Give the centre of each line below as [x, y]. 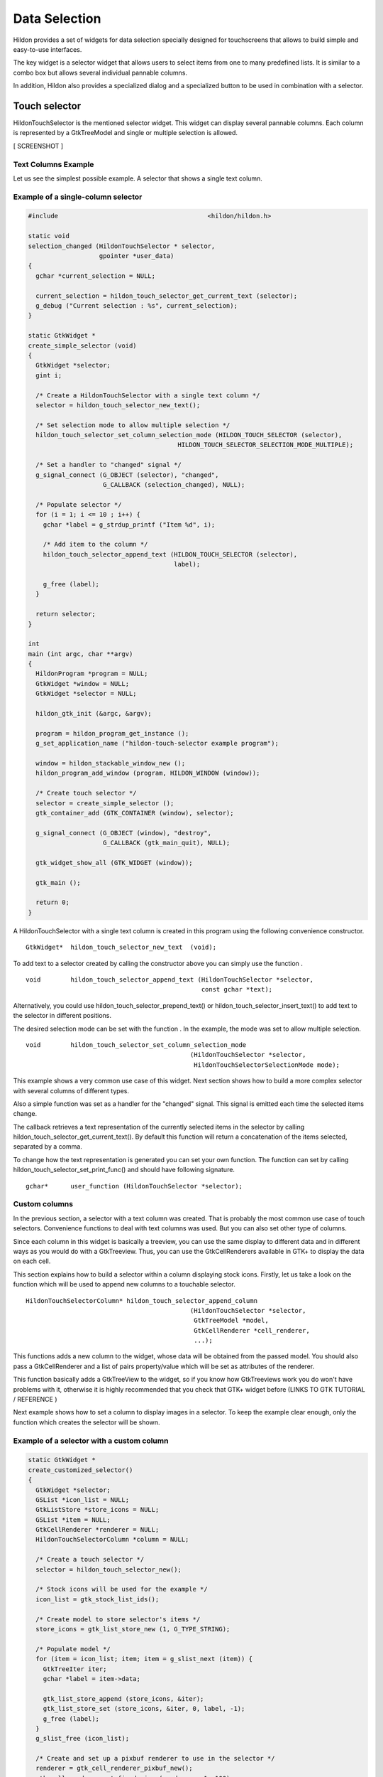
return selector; [66, 614]
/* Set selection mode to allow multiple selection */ [133, 425]
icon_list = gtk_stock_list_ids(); [98, 1599]
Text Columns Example [54, 164]
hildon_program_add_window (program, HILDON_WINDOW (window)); [148, 773]
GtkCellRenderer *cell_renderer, [252, 1330]
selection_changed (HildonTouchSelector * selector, [122, 246]
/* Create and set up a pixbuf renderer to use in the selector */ [155, 1759]
